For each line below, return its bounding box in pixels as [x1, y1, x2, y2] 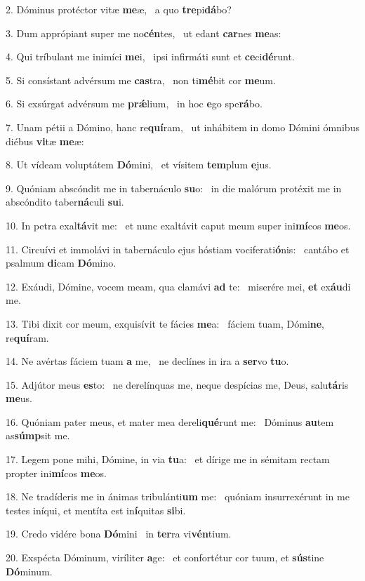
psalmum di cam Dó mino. [6, 255, 117, 270]
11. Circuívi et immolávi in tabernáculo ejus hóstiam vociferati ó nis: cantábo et [6, 241, 350, 256]
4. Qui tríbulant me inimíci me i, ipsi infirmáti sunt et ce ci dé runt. [6, 49, 295, 64]
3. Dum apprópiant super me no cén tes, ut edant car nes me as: [6, 25, 281, 40]
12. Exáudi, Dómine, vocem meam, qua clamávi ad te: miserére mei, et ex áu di [6, 279, 351, 293]
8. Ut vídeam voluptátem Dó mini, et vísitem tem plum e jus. [6, 157, 272, 172]
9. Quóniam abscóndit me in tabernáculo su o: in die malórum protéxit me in [6, 180, 342, 195]
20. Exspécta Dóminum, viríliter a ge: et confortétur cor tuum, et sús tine [6, 550, 324, 565]
